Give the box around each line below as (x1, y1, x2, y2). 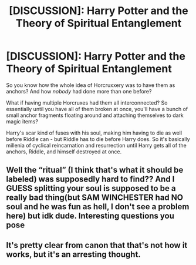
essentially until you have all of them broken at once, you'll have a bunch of (6, 105, 188, 112)
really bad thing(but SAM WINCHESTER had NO (6, 193, 184, 203)
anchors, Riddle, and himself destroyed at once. (6, 148, 122, 155)
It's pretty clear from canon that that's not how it (6, 240, 188, 250)
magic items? (6, 118, 38, 125)
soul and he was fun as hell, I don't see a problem (6, 202, 190, 212)
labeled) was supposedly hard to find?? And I (6, 175, 175, 185)
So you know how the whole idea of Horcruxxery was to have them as (6, 81, 175, 89)
